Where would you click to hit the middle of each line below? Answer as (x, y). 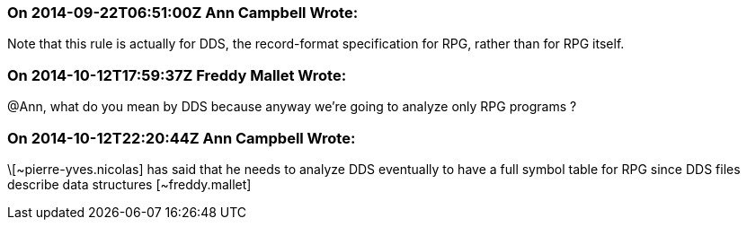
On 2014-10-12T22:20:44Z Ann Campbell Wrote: (182, 138)
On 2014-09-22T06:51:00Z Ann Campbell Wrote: (183, 13)
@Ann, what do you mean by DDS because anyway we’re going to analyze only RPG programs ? (292, 107)
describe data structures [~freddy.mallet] (129, 184)
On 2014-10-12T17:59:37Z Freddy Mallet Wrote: (177, 75)
